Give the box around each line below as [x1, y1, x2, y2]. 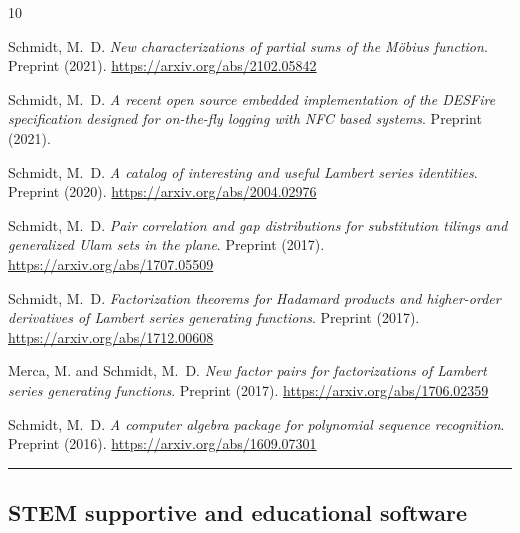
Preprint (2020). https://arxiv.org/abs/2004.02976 [8, 181, 317, 202]
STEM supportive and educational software [8, 497, 468, 528]
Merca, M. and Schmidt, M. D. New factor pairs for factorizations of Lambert [8, 360, 487, 381]
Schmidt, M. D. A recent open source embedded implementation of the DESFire [8, 88, 496, 109]
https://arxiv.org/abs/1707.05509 [8, 253, 214, 274]
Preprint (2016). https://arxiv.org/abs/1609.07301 [8, 433, 317, 454]
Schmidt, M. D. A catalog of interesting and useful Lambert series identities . [8, 161, 478, 182]
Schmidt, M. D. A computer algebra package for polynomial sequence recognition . [8, 413, 505, 434]
